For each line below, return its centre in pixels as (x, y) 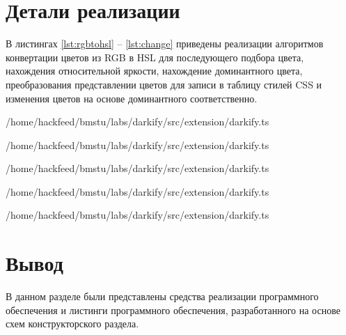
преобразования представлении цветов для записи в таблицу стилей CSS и (164, 84)
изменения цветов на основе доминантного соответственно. (132, 98)
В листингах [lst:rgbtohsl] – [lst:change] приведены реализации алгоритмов (165, 44)
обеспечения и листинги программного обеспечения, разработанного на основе (173, 310)
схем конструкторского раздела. (72, 324)
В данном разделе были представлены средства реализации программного (162, 296)
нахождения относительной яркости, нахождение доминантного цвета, (154, 71)
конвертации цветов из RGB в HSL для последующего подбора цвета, (155, 57)
